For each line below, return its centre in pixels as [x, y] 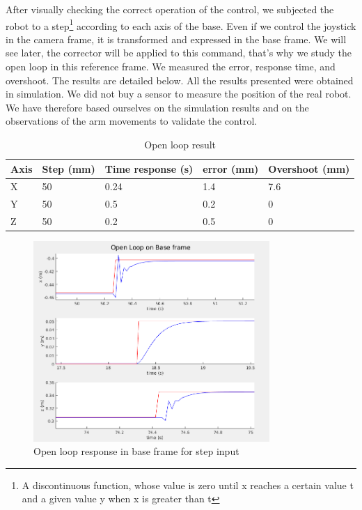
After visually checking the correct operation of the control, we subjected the [170, 9]
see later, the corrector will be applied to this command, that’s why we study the [179, 53]
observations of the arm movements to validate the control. [132, 121]
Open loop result [180, 144]
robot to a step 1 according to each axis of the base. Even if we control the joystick [181, 24]
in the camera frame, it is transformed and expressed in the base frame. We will [176, 39]
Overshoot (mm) [309, 168]
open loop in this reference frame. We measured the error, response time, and [171, 67]
